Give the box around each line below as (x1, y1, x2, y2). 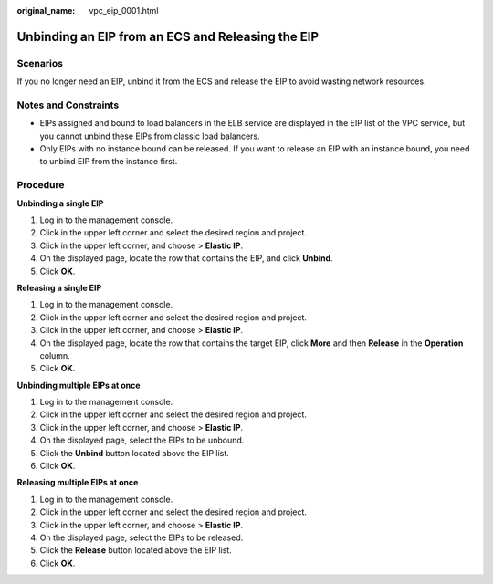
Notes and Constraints (16, 99, 120, 111)
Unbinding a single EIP (16, 197, 104, 209)
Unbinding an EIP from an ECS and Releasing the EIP (16, 28, 320, 45)
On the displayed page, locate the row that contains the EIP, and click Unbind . (39, 253, 333, 264)
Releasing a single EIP (16, 282, 102, 293)
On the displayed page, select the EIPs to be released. (39, 532, 244, 543)
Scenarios (16, 57, 64, 69)
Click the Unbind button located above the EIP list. (39, 447, 230, 458)
